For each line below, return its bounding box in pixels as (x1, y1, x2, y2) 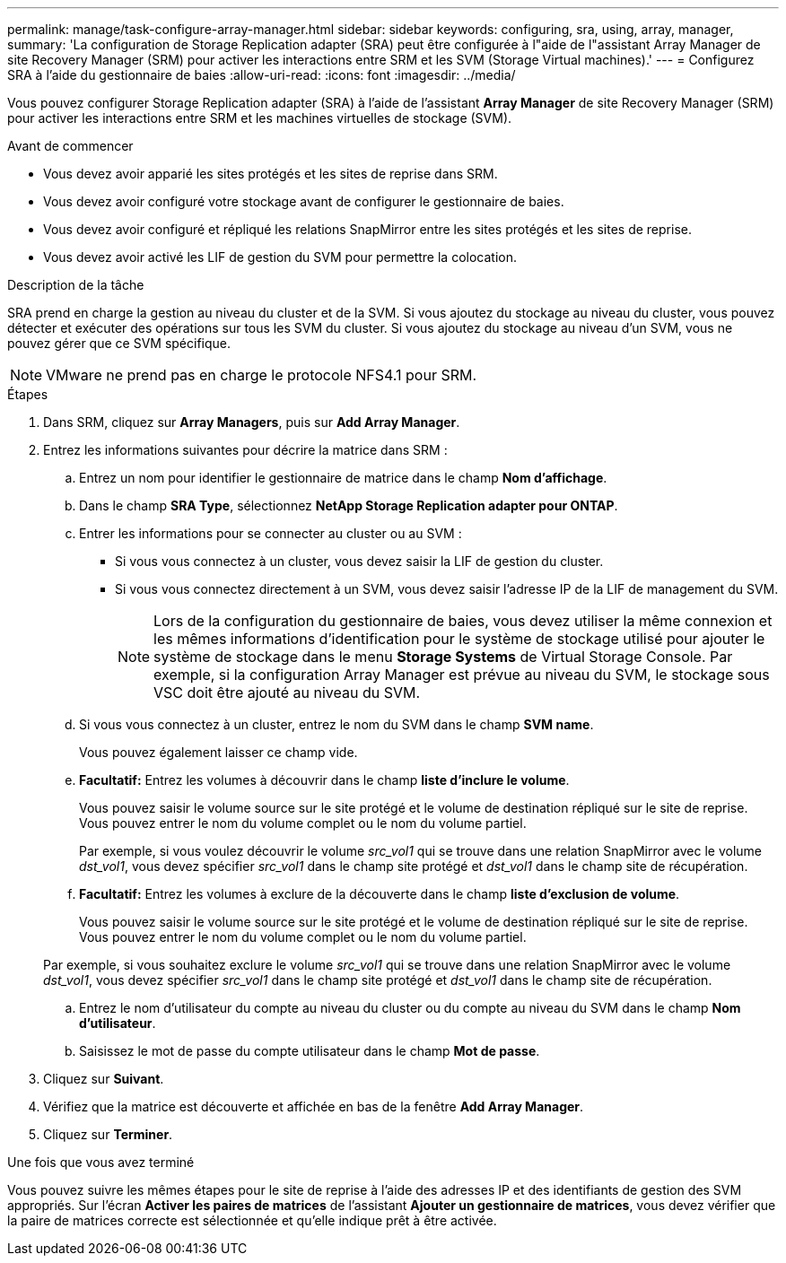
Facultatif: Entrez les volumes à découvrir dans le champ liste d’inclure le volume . (79, 772, 570, 788)
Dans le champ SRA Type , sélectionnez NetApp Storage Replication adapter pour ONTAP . (79, 498, 618, 513)
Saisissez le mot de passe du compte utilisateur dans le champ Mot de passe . (79, 1043, 540, 1058)
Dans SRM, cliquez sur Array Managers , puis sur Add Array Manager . (43, 414, 460, 430)
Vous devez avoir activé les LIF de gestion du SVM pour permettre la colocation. (43, 249, 517, 265)
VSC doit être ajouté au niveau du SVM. (153, 684, 421, 701)
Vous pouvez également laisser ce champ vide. (79, 745, 358, 760)
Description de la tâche (7, 277, 144, 292)
